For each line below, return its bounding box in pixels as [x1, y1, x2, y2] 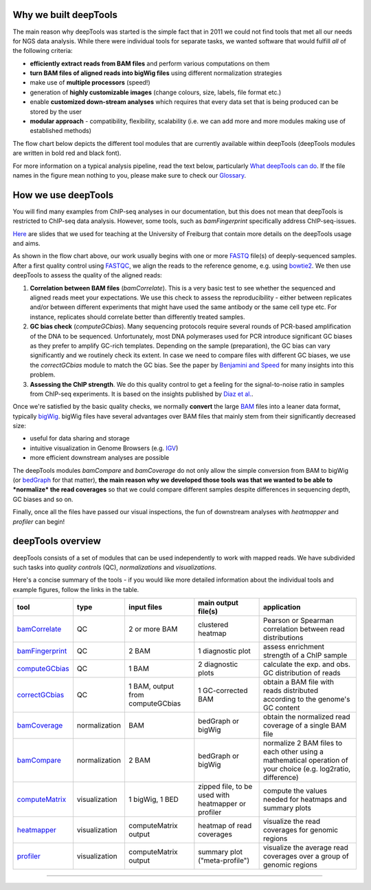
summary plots [262, 803, 312, 813]
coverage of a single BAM [262, 721, 347, 730]
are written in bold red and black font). [12, 149, 122, 158]
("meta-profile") [198, 856, 250, 865]
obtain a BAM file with [262, 677, 335, 687]
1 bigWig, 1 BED [128, 795, 179, 805]
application [262, 602, 301, 612]
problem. [30, 370, 56, 379]
